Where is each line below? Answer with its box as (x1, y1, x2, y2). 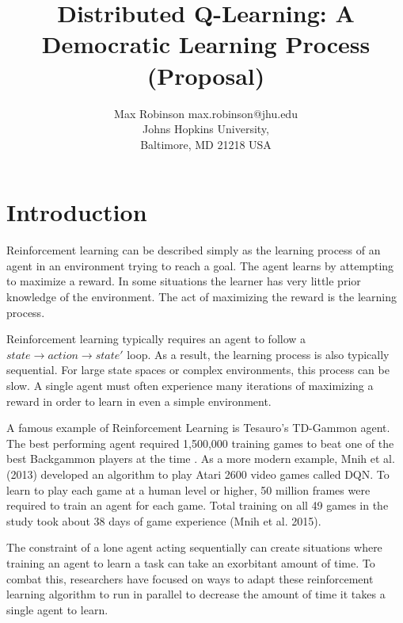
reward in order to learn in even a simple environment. (6, 392, 272, 409)
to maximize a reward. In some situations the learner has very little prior (6, 273, 361, 289)
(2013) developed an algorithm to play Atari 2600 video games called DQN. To (6, 465, 390, 482)
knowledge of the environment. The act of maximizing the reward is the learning (6, 289, 397, 304)
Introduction (6, 196, 147, 228)
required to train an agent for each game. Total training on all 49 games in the (6, 497, 389, 514)
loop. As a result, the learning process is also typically (127, 346, 390, 362)
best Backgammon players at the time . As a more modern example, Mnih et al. (6, 450, 395, 467)
